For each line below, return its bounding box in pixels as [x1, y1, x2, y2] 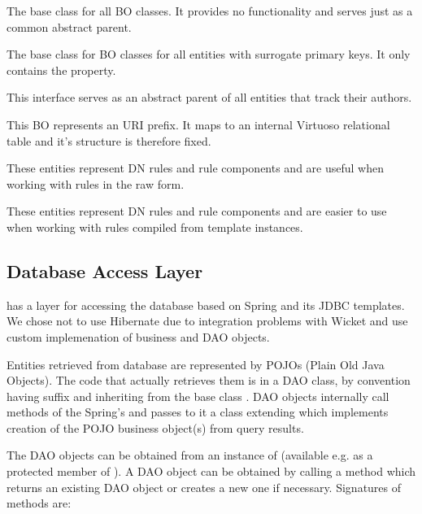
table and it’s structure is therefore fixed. [7, 132, 211, 149]
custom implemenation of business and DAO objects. [7, 328, 270, 345]
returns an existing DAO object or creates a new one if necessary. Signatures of [7, 478, 402, 495]
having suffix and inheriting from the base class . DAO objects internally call [7, 387, 389, 404]
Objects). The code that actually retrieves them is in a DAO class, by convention [7, 372, 411, 389]
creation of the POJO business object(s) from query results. [7, 419, 304, 436]
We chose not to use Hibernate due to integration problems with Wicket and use [7, 312, 408, 329]
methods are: [7, 494, 72, 512]
